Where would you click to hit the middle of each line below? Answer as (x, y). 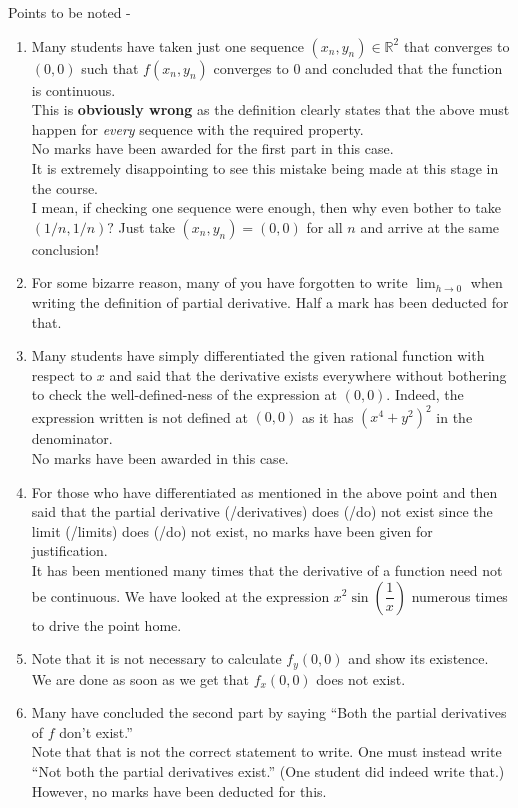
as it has (327, 416)
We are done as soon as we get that (140, 678)
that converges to (456, 45)
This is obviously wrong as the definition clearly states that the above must (270, 109)
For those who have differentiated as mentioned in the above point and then (264, 491)
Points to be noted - (69, 12)
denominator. (72, 438)
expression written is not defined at (139, 416)
